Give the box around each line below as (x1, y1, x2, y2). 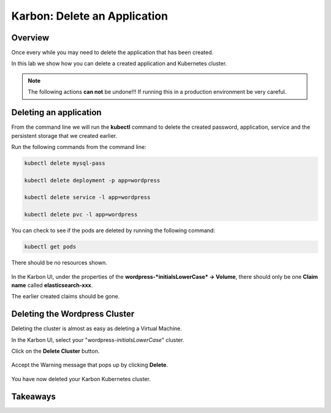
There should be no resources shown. (11, 259, 107, 267)
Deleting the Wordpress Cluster (11, 309, 135, 319)
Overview (11, 32, 50, 43)
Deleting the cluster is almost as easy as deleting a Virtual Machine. (11, 325, 182, 332)
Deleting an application (11, 107, 102, 118)
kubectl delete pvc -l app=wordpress (24, 211, 138, 218)
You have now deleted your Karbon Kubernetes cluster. (11, 375, 151, 382)
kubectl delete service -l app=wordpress (24, 194, 151, 201)
